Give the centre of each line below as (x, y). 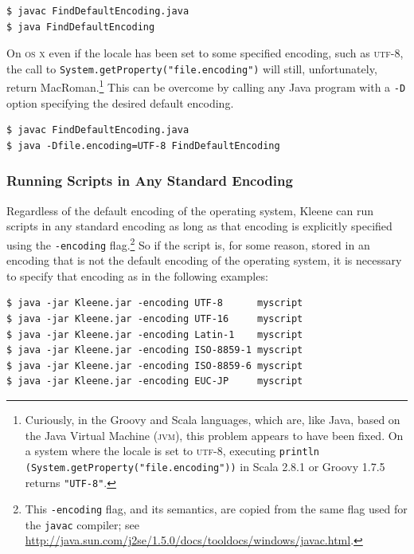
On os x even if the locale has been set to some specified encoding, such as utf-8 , (205, 53)
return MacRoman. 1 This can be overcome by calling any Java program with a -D (206, 86)
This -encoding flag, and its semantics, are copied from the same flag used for (216, 509)
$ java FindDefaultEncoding (81, 27)
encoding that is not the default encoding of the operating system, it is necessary (204, 260)
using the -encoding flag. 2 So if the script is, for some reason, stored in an (188, 243)
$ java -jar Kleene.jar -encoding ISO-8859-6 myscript (155, 365)
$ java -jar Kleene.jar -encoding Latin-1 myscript (155, 334)
